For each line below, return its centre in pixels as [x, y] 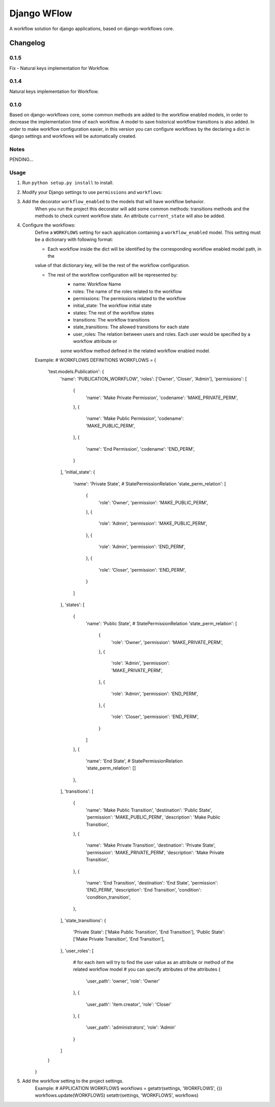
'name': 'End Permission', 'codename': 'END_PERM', [140, 449]
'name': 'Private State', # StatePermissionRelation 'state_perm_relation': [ [149, 484]
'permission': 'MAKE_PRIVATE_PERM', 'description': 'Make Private [155, 852]
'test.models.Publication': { [76, 372]
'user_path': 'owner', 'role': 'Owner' [123, 981]
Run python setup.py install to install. [68, 183]
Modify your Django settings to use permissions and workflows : [92, 192]
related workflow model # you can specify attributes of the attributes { [147, 969]
